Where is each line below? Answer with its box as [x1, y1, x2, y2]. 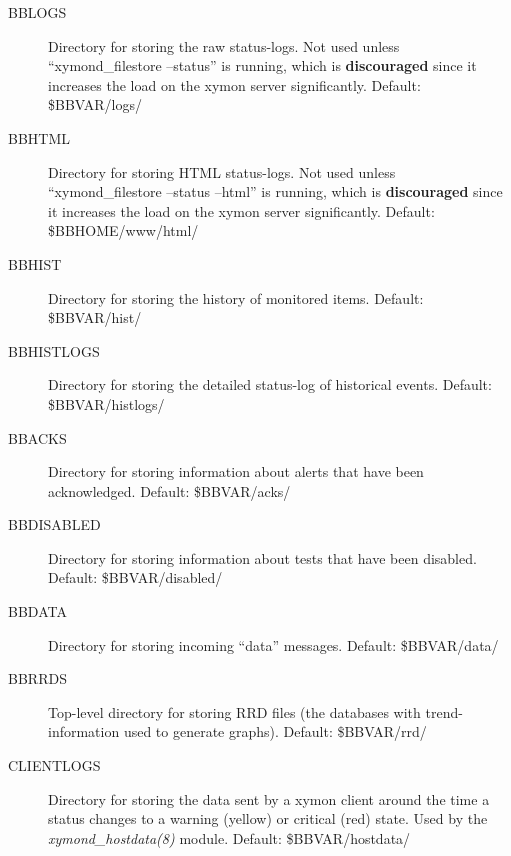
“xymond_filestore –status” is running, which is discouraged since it [48, 55, 477, 76]
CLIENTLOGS [8, 755, 101, 776]
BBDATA [8, 601, 67, 622]
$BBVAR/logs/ [48, 94, 142, 115]
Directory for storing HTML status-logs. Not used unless [48, 161, 396, 182]
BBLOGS [8, 2, 67, 22]
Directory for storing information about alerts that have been [48, 461, 424, 482]
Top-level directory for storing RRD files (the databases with [48, 701, 421, 722]
